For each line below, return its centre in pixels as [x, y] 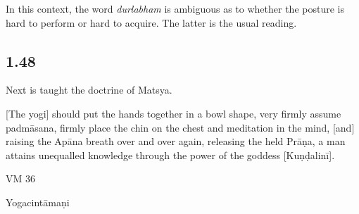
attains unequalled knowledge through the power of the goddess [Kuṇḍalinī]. [170, 155]
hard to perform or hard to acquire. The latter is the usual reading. [151, 22]
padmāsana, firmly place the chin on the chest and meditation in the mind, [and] [180, 127]
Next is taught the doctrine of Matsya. [89, 90]
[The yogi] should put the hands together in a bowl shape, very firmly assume [174, 113]
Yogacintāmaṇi [38, 202]
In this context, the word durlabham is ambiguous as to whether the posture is [175, 8]
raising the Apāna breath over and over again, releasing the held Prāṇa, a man [176, 141]
